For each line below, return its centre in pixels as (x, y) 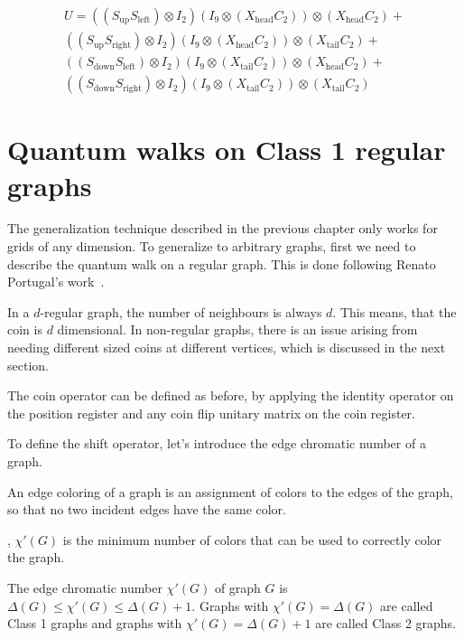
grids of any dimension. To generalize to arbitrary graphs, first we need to (212, 246)
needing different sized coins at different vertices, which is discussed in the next (227, 347)
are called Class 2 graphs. (386, 623)
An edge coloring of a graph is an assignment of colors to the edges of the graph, (231, 491)
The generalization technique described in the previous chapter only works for (223, 228)
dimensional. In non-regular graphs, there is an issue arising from (237, 329)
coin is (25, 329)
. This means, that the (394, 311)
